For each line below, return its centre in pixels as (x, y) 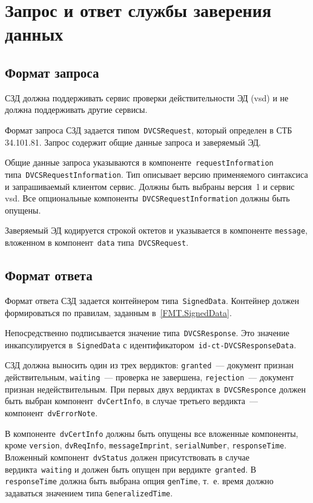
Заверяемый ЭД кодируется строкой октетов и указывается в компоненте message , (156, 230)
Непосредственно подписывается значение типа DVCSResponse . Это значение (147, 333)
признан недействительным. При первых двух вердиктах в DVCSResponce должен (155, 389)
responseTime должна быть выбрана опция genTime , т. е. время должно (139, 481)
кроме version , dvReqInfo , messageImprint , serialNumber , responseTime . (146, 445)
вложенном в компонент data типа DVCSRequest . (97, 242)
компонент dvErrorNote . (51, 413)
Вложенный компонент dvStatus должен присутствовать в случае (127, 457)
